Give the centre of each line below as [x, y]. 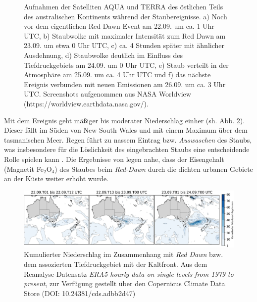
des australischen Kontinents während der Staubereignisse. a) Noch [126, 16]
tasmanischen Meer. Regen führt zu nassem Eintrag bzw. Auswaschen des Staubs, [128, 139]
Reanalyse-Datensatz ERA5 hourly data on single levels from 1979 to [129, 274]
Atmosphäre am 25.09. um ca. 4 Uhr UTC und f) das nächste [117, 75]
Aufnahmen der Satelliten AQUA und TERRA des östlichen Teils [124, 6]
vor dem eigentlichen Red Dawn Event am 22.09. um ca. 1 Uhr [119, 26]
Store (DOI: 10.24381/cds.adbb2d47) [80, 293]
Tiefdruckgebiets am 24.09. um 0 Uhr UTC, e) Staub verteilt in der [126, 65]
